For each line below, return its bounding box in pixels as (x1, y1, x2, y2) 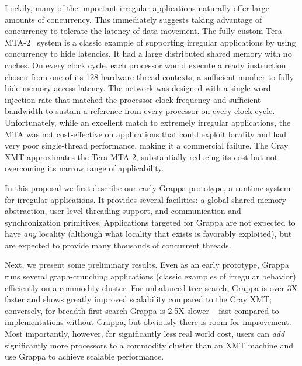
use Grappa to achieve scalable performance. (5, 350, 164, 362)
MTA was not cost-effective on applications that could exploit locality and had (5, 127, 287, 140)
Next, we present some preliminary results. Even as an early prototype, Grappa (5, 258, 289, 271)
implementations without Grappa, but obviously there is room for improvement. (5, 316, 291, 328)
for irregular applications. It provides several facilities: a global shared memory (5, 193, 287, 205)
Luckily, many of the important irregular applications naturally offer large (5, 2, 269, 13)
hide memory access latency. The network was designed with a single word (5, 82, 271, 94)
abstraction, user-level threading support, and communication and (5, 205, 241, 217)
